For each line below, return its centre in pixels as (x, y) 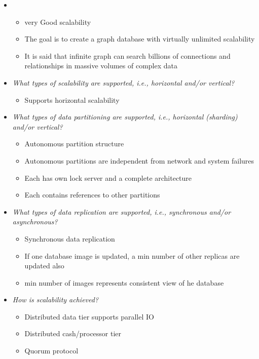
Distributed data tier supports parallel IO (89, 316)
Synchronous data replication (70, 238)
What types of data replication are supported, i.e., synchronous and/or (122, 211)
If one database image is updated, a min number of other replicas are (132, 255)
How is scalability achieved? (55, 300)
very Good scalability (58, 22)
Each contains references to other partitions (92, 195)
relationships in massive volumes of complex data (101, 66)
